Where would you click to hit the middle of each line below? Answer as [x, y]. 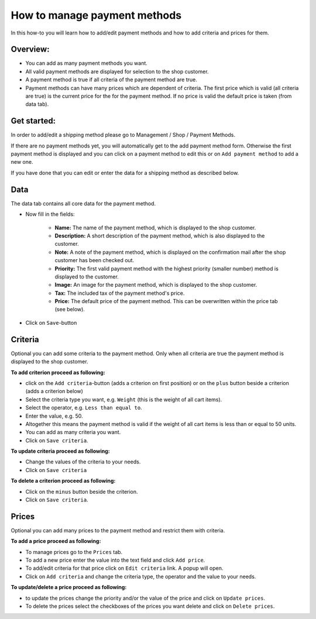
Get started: [33, 121]
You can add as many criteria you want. [73, 432]
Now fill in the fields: [50, 214]
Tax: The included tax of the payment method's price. [120, 293]
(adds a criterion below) [54, 391]
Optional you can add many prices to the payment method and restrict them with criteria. [118, 530]
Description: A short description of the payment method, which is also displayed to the [160, 235]
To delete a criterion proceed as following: [63, 481]
